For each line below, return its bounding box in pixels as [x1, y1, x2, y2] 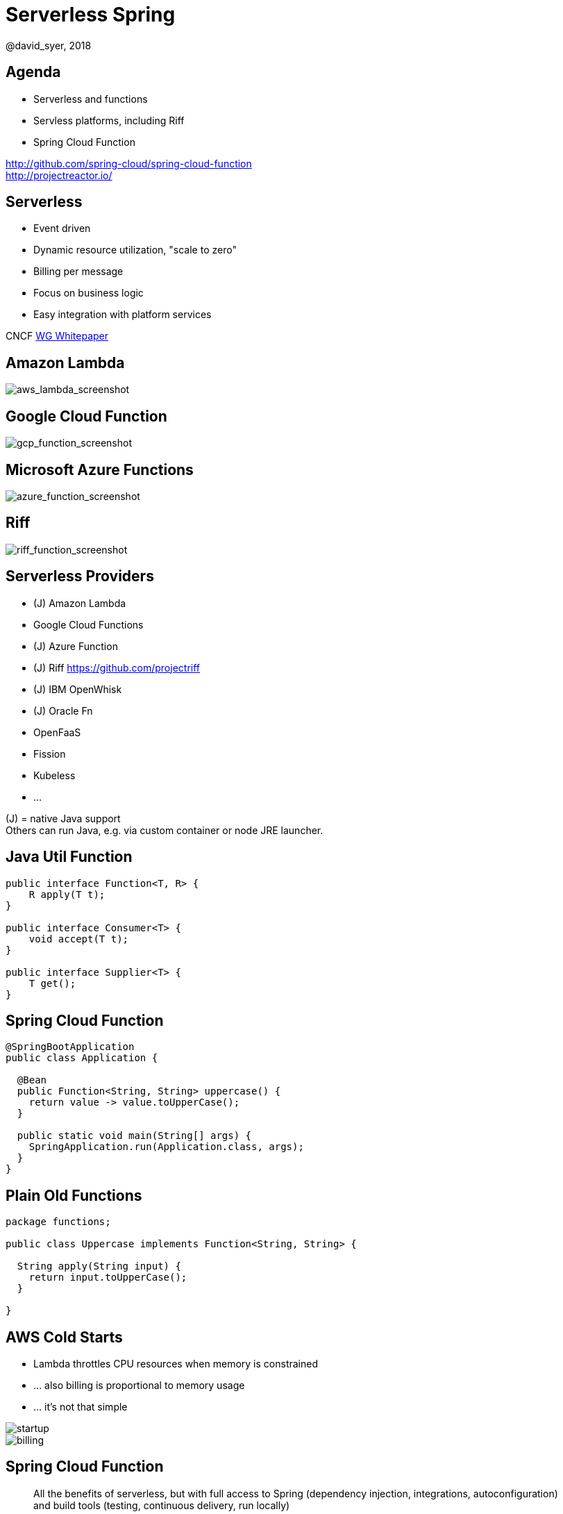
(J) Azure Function [33, 640, 118, 652]
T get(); [28, 977, 76, 989]
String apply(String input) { [17, 1261, 181, 1272]
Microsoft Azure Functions [6, 460, 194, 479]
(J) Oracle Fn [33, 704, 93, 717]
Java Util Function [6, 848, 133, 866]
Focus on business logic [33, 287, 144, 299]
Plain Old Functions [6, 1186, 142, 1204]
